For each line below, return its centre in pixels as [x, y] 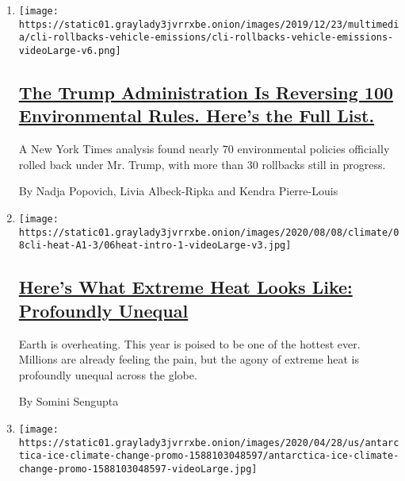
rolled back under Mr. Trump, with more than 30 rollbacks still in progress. [202, 164]
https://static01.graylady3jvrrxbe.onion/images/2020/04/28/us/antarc [209, 443]
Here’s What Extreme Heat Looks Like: [185, 287]
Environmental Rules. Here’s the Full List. [197, 115]
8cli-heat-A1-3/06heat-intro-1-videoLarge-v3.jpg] [155, 246]
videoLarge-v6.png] [70, 50]
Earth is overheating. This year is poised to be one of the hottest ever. [189, 343]
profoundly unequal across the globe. [108, 374]
